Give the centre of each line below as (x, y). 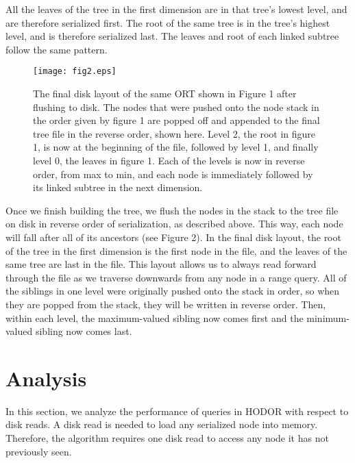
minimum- (328, 317)
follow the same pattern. (57, 49)
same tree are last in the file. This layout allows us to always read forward (161, 264)
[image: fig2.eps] (75, 72)
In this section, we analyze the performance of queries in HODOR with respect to (177, 411)
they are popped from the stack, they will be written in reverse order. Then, (166, 304)
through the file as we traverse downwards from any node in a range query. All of (176, 277)
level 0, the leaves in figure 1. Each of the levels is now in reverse (169, 160)
